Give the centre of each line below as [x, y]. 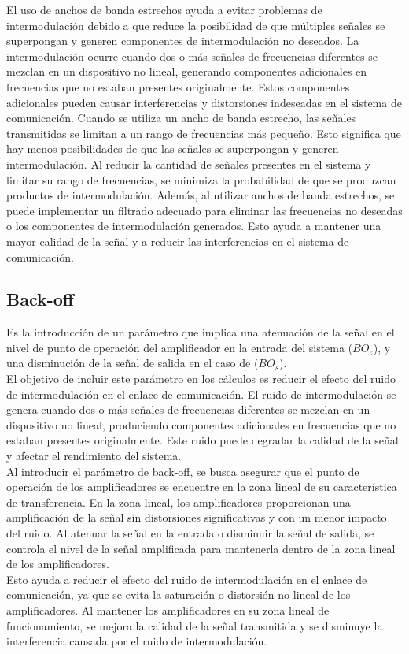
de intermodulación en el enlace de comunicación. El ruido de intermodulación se [201, 394]
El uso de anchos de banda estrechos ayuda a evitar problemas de [164, 9]
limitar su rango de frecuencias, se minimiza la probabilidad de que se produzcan [201, 179]
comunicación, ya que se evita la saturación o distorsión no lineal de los [179, 595]
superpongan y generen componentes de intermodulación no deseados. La [183, 41]
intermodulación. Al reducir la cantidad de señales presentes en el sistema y [189, 163]
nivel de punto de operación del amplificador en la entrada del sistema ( [180, 347]
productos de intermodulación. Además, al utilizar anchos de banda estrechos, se [201, 195]
